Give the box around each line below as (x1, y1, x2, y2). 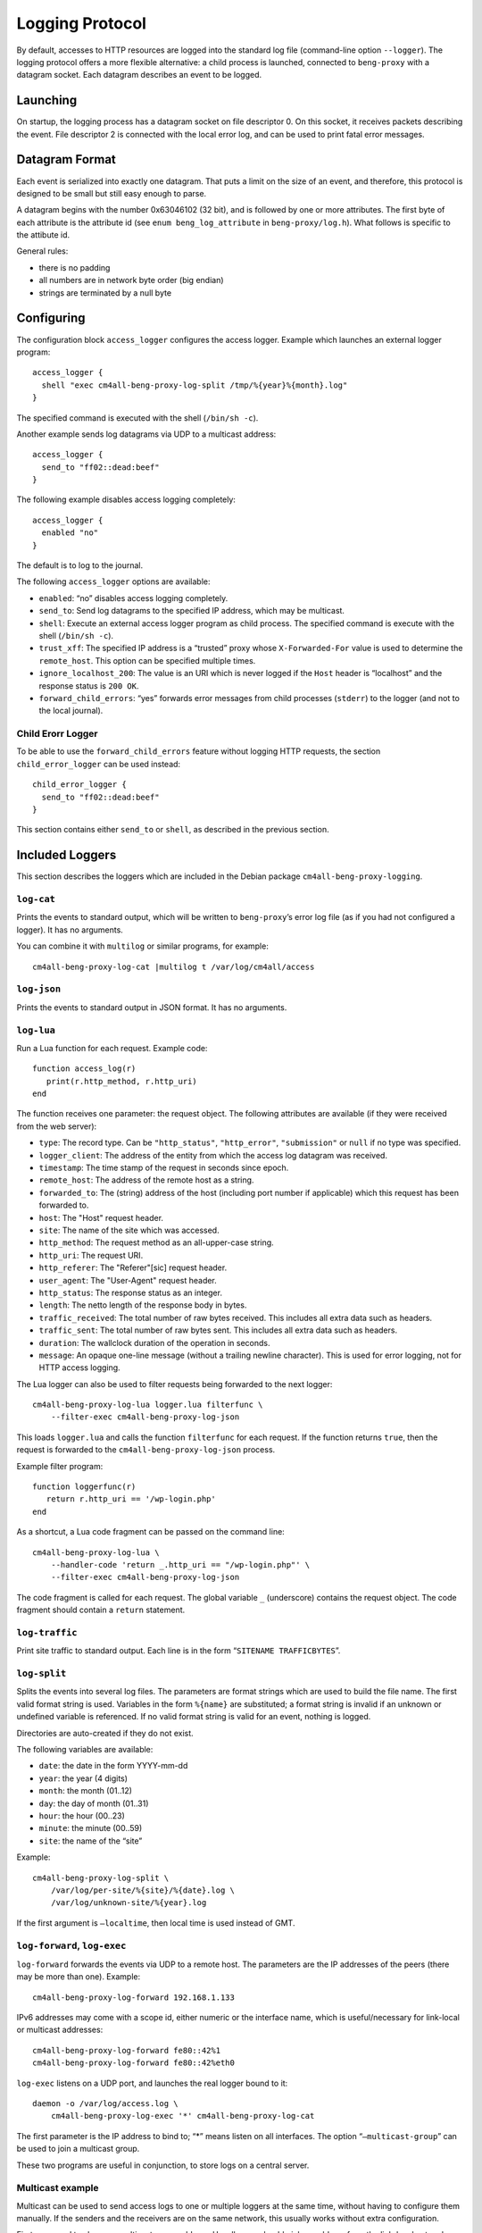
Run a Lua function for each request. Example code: (16, 1042, 208, 1053)
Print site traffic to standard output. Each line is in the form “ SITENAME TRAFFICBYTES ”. (16, 1645, 341, 1656)
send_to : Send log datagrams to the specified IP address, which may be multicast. (38, 606, 345, 616)
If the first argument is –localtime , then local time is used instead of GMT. (16, 1917, 295, 1928)
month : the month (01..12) (38, 1786, 133, 1796)
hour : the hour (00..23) (38, 1810, 125, 1821)
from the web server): (16, 1121, 97, 1132)
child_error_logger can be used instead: (16, 758, 181, 769)
